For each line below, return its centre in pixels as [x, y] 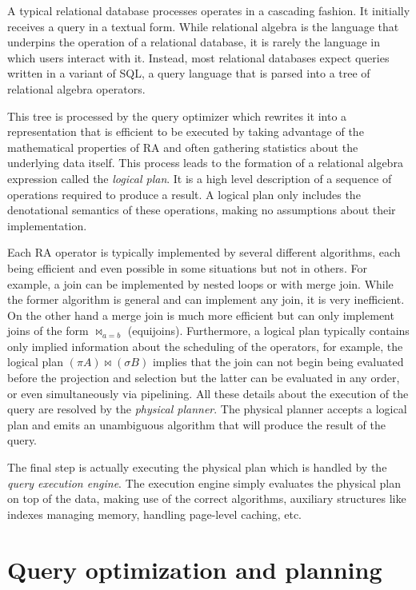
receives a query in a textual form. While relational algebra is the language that [203, 26]
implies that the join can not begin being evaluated [278, 362]
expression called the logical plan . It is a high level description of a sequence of [200, 178]
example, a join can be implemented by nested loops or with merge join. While [200, 283]
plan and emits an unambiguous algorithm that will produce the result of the [196, 424]
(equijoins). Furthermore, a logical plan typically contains [268, 331]
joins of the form [48, 331]
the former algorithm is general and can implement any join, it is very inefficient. [206, 299]
